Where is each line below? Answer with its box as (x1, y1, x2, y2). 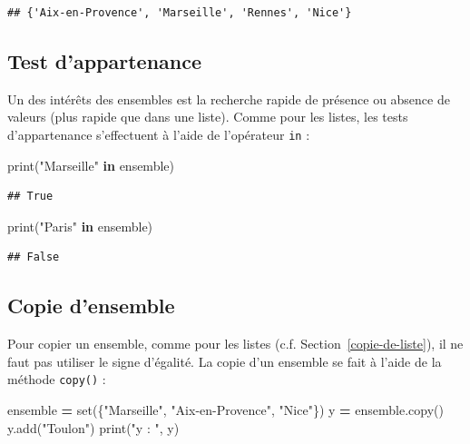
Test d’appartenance (7, 46, 202, 74)
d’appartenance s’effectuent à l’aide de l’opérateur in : (7, 124, 310, 143)
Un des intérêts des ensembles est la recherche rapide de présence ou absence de (7, 89, 450, 108)
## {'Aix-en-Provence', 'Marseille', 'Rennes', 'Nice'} (7, 6, 352, 19)
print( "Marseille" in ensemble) (7, 155, 174, 174)
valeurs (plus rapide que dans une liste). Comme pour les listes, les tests (7, 107, 408, 126)
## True (7, 190, 54, 203)
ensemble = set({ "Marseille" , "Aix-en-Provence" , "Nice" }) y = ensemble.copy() (7, 400, 444, 419)
